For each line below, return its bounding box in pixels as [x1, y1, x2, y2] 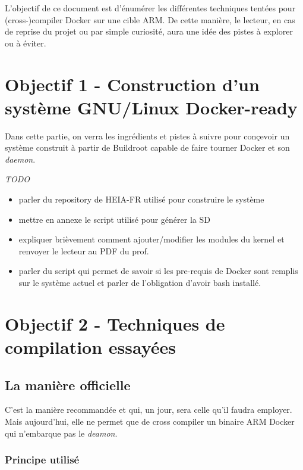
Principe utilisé [5, 452, 80, 467]
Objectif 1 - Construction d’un [5, 71, 260, 96]
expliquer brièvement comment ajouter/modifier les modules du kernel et [18, 233, 285, 245]
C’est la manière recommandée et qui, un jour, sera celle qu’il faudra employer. [5, 403, 292, 416]
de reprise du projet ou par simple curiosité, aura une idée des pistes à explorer [5, 25, 293, 38]
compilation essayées [5, 335, 176, 359]
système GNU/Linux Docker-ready [5, 95, 298, 119]
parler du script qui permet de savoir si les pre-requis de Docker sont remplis [18, 264, 298, 277]
